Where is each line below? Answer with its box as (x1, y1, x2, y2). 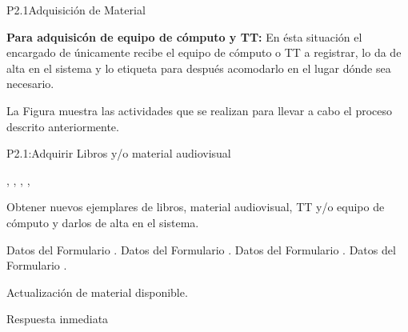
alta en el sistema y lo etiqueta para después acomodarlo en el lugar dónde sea (6, 59, 391, 76)
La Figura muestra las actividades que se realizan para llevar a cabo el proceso (6, 102, 393, 118)
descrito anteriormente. (6, 118, 119, 134)
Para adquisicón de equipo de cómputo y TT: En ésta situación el (6, 28, 362, 45)
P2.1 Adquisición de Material (6, 2, 146, 18)
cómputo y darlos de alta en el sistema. (6, 214, 199, 230)
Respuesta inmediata (6, 310, 109, 327)
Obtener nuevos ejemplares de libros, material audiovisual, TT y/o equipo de (6, 198, 385, 215)
